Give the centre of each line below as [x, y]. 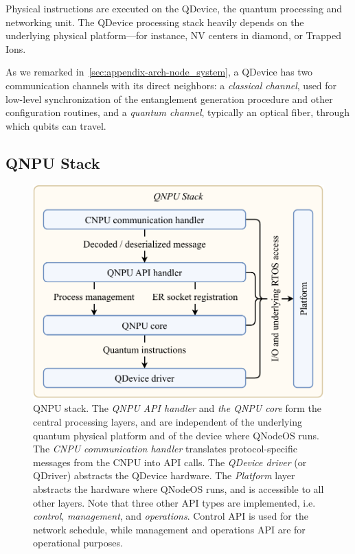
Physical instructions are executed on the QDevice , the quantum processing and [174, 8]
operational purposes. [78, 543]
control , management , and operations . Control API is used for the [171, 516]
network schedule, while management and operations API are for [169, 529]
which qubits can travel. [56, 125]
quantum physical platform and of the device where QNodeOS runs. [176, 435]
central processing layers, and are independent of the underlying [168, 421]
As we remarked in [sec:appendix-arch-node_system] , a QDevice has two [159, 72]
